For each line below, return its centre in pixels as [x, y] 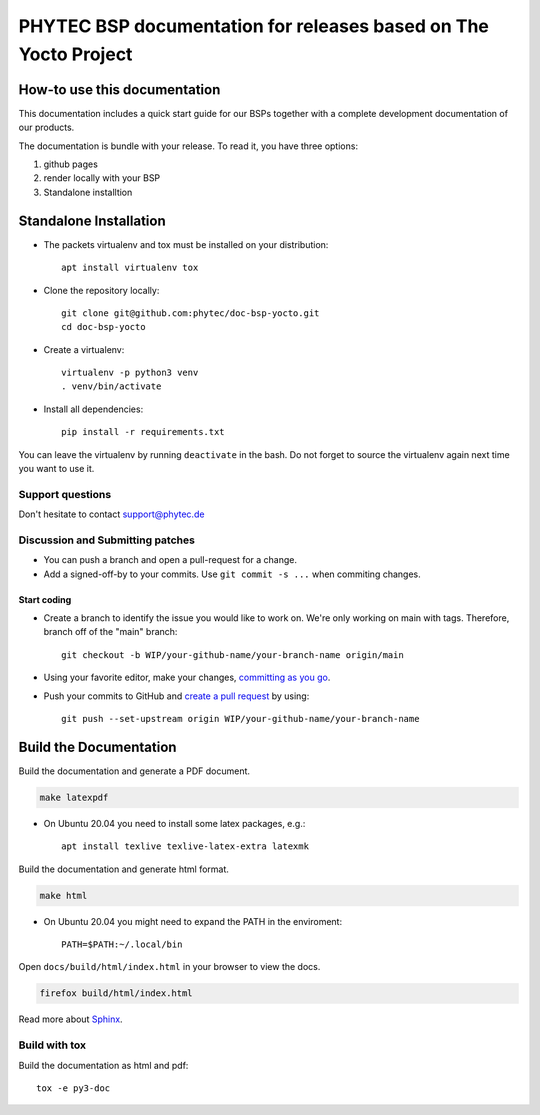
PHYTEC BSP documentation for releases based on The [254, 26]
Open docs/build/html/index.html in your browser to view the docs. [169, 967]
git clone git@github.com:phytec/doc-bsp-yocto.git [190, 313]
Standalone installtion [88, 192]
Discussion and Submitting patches [106, 540]
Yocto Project [75, 54]
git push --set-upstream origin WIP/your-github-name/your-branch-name [240, 719]
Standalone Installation [92, 220]
